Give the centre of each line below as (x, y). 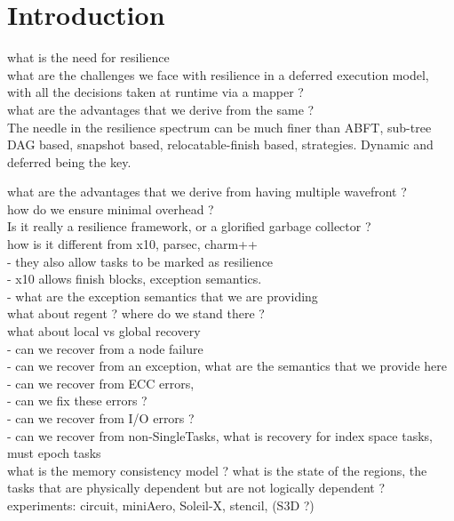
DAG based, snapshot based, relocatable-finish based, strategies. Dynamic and (220, 144)
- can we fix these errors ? (77, 401)
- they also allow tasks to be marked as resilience (140, 261)
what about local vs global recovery (104, 331)
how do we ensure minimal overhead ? (111, 208)
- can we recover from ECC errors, (101, 383)
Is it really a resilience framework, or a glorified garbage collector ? (189, 226)
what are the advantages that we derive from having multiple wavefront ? (207, 192)
